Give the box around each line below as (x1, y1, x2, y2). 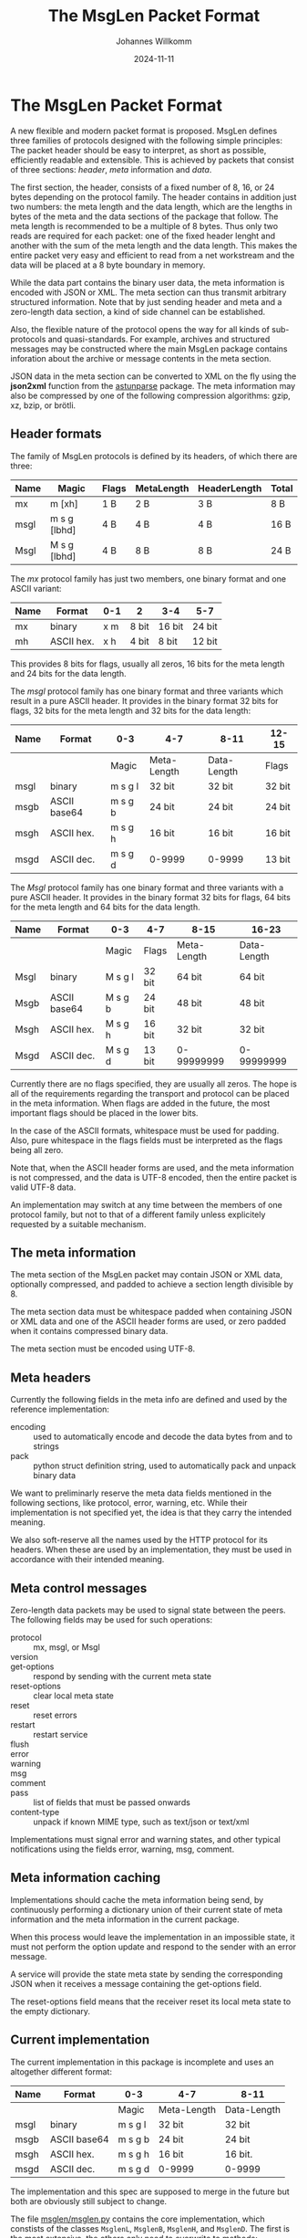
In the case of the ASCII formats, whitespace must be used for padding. (10, 1125, 280, 1136)
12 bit (191, 635, 218, 647)
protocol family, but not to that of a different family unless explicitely (10, 1209, 266, 1220)
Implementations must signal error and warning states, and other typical (10, 1833, 281, 1844)
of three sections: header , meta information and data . (10, 163, 212, 174)
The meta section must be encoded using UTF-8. (10, 1343, 195, 1354)
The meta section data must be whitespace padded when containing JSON (10, 1307, 292, 1318)
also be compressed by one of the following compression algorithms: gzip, (10, 390, 291, 401)
